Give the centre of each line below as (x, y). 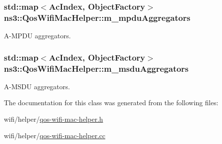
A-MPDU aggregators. (37, 36)
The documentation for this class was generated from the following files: (111, 103)
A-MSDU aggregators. (37, 86)
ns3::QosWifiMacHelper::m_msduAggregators (96, 68)
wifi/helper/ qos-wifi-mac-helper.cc (55, 135)
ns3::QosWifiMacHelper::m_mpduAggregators (97, 17)
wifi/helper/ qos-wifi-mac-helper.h (54, 119)
